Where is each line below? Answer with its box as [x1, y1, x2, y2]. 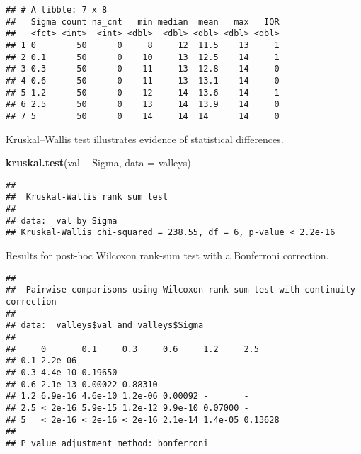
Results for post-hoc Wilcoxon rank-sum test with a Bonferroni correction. [6, 248, 329, 263]
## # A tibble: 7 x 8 [6, 5, 108, 15]
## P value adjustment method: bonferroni [6, 438, 209, 448]
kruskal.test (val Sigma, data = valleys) [6, 155, 191, 170]
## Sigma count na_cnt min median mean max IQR [6, 16, 280, 27]
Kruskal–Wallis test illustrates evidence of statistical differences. [6, 131, 284, 146]
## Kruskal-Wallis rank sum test [6, 192, 168, 203]
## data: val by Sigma [6, 215, 118, 226]
